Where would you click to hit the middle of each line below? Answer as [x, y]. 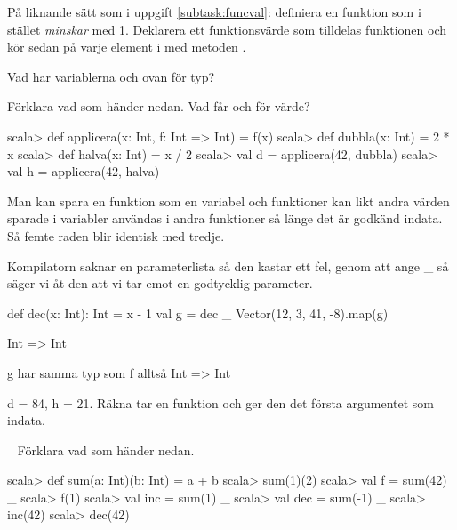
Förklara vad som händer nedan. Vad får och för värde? [159, 106]
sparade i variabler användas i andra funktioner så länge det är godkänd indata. [225, 218]
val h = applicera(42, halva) [84, 171]
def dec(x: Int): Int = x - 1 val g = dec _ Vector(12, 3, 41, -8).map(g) [198, 313]
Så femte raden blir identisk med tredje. [116, 235]
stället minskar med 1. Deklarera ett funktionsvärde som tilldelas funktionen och [227, 29]
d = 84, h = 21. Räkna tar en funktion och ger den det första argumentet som [221, 402]
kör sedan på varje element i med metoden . [127, 47]
